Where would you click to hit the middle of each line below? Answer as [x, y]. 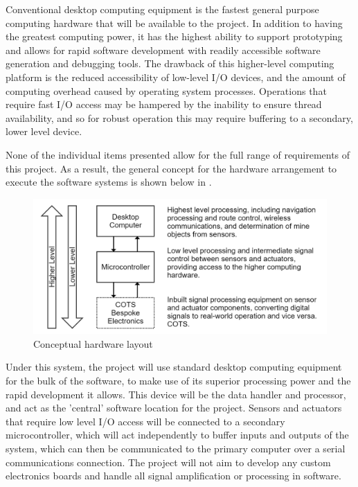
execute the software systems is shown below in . [109, 182]
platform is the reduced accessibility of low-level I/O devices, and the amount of [176, 77]
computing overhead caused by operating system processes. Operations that [166, 90]
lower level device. [44, 131]
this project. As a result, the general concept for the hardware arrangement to [171, 168]
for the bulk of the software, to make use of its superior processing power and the [178, 380]
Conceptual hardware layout [93, 343]
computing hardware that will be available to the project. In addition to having [174, 23]
